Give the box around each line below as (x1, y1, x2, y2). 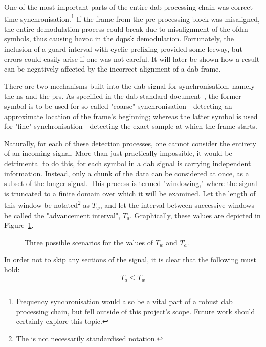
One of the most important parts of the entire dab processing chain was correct (4, 2, 253, 12)
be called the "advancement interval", (4, 210, 121, 220)
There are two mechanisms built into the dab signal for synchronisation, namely (4, 80, 255, 91)
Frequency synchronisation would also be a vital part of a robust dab (16, 296, 233, 307)
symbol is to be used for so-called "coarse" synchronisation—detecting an (4, 101, 232, 111)
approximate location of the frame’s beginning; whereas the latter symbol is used (4, 110, 258, 121)
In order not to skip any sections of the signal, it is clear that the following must (4, 254, 256, 265)
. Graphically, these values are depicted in (129, 210, 261, 220)
